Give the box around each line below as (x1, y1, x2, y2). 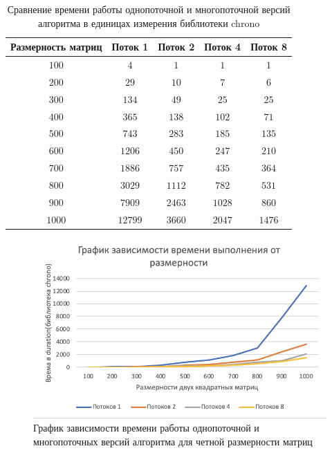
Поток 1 (111, 39, 149, 54)
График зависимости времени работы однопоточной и (33, 420, 259, 435)
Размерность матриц (10, 39, 102, 54)
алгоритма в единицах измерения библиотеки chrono (37, 15, 260, 30)
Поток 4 (204, 39, 241, 54)
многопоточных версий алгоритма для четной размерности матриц (33, 434, 313, 449)
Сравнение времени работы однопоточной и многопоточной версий (7, 2, 290, 16)
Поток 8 (250, 39, 288, 54)
